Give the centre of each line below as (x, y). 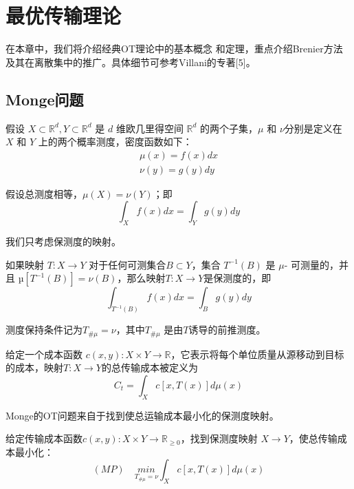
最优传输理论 (64, 15)
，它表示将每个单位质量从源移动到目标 (257, 354)
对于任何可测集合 (128, 264)
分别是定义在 (313, 128)
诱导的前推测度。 (227, 330)
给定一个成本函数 (44, 354)
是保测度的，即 (237, 278)
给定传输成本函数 (44, 438)
